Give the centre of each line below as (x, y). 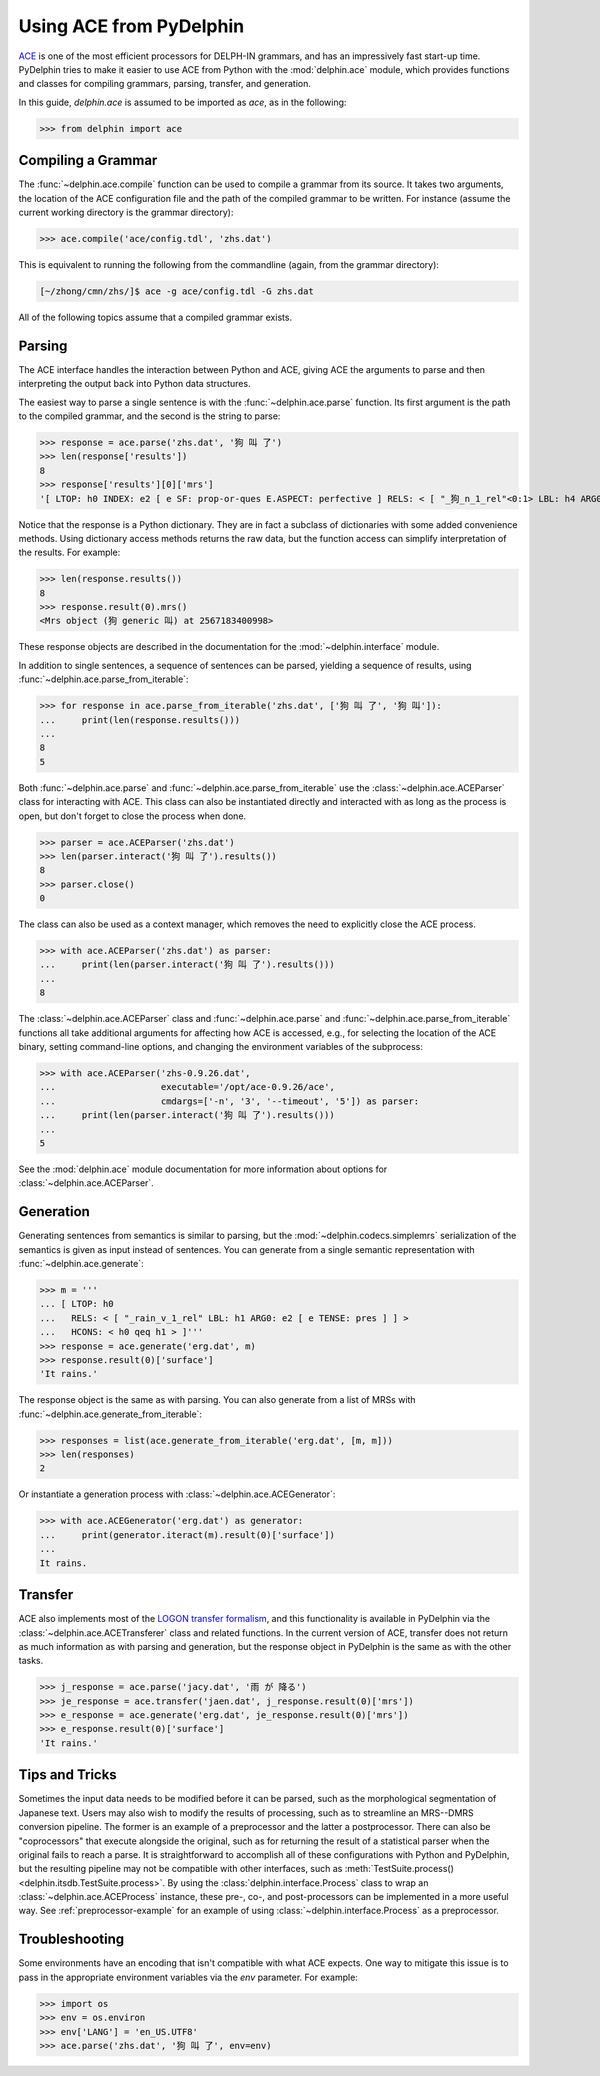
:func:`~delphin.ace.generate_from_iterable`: (110, 1414)
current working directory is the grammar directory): (126, 212)
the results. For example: (69, 552)
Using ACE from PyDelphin (131, 26)
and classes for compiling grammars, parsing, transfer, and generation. (165, 84)
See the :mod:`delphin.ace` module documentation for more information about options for (203, 1169)
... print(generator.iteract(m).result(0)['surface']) (187, 1534)
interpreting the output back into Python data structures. (134, 384)
